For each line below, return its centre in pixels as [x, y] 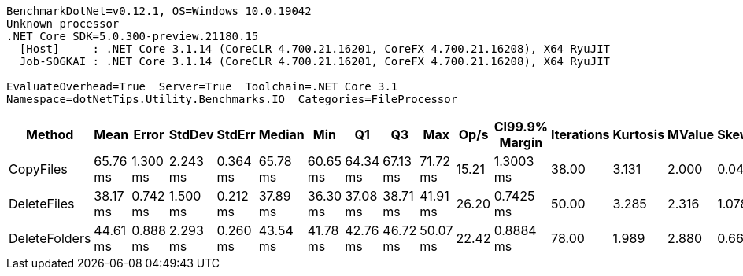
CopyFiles [38, 169]
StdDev [191, 134]
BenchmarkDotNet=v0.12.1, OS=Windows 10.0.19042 [159, 11]
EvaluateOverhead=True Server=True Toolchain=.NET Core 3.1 [202, 86]
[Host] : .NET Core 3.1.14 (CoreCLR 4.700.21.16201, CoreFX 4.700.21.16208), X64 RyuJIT [315, 49]
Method [50, 134]
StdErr [236, 134]
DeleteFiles [42, 204]
